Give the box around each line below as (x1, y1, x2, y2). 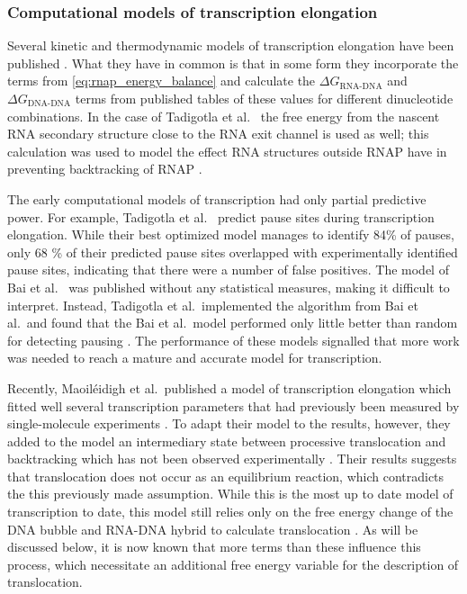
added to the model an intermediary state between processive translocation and (7, 431, 446, 450)
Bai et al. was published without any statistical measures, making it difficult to (7, 277, 450, 296)
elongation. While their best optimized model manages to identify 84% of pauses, (7, 225, 454, 244)
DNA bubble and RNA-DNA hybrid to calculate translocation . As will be (7, 519, 418, 538)
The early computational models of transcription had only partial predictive (7, 189, 427, 208)
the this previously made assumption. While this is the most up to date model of (7, 484, 454, 503)
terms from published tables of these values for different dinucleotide (75, 89, 454, 107)
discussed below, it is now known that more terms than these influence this (7, 537, 421, 556)
